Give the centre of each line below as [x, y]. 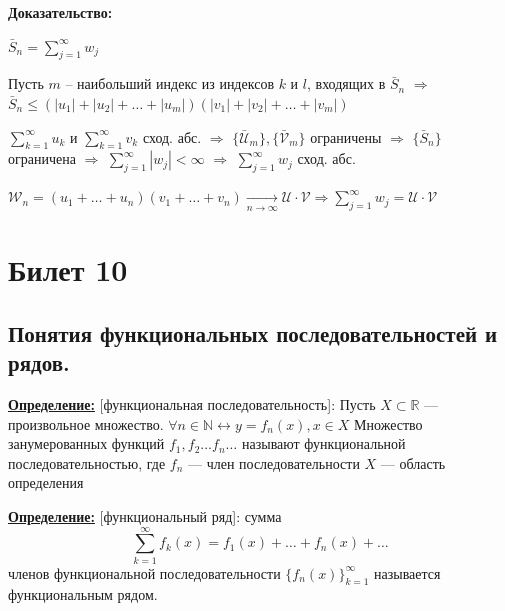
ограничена [42, 158]
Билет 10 [68, 269]
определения [46, 482]
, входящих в [346, 83]
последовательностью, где [87, 462]
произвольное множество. [86, 423]
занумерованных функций [86, 443]
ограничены [346, 136]
